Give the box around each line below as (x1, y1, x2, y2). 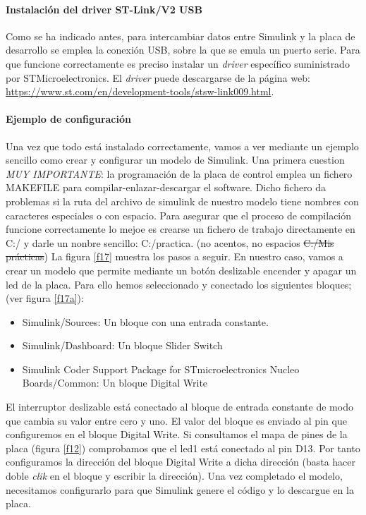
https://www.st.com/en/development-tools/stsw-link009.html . (6, 84, 274, 99)
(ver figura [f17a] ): (6, 291, 84, 305)
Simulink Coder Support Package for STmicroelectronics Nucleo (22, 361, 300, 376)
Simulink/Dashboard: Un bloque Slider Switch (22, 338, 223, 353)
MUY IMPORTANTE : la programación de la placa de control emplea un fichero (6, 166, 353, 181)
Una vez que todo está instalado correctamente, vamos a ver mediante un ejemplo (6, 138, 359, 153)
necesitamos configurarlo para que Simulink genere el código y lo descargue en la (6, 482, 354, 497)
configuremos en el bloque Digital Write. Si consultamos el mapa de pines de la (6, 427, 348, 442)
